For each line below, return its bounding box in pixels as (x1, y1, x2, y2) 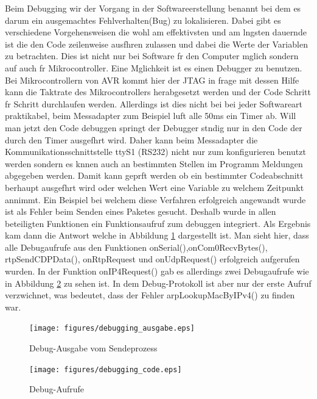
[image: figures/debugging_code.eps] (29, 365, 182, 374)
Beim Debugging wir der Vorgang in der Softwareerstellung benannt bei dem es (5, 2, 301, 14)
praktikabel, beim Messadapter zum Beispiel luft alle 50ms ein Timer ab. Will (5, 109, 296, 122)
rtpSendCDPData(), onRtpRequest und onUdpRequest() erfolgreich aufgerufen (5, 253, 300, 265)
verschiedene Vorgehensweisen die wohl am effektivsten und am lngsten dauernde (5, 26, 307, 38)
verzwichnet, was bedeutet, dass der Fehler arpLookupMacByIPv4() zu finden (5, 289, 295, 301)
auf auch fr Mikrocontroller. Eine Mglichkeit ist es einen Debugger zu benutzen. (5, 61, 302, 74)
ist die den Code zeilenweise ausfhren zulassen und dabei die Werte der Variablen (5, 37, 308, 50)
